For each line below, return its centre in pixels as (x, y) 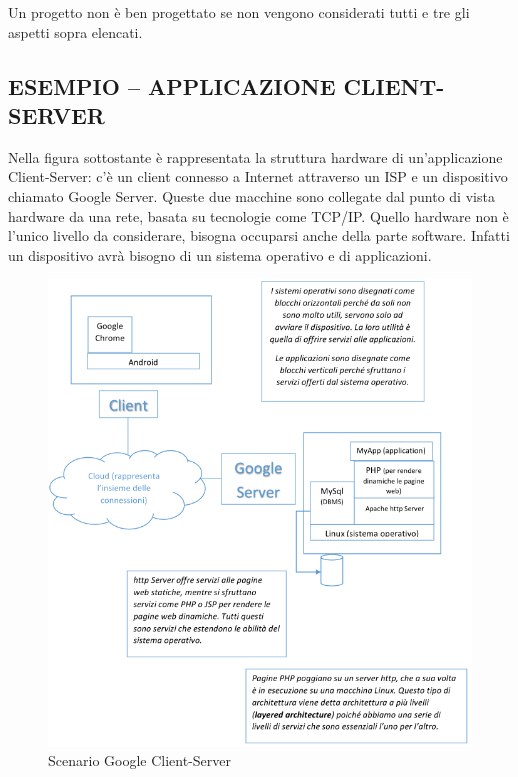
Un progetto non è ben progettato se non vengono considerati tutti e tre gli (239, 12)
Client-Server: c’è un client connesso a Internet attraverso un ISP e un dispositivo (258, 176)
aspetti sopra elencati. (75, 31)
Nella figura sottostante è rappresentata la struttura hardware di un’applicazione (255, 156)
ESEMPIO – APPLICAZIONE (172, 85)
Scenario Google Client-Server (139, 760)
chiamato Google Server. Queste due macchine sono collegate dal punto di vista (251, 195)
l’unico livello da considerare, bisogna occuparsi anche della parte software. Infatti (259, 235)
